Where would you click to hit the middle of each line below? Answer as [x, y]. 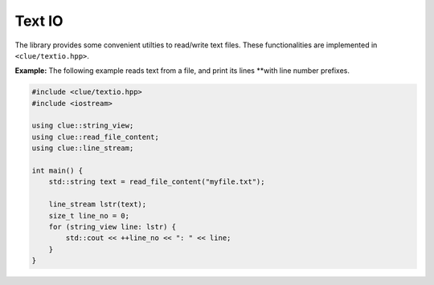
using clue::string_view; [83, 126]
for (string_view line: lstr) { [113, 227]
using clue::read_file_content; [96, 137]
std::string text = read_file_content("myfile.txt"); [157, 182]
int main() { [57, 171]
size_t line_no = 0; [89, 216]
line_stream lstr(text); [98, 204]
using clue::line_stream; [83, 148]
